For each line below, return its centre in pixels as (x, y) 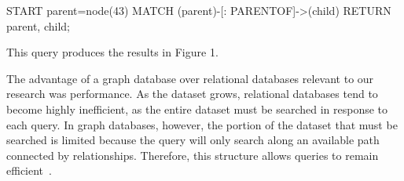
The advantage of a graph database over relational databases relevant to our (190, 78)
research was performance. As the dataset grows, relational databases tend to (192, 94)
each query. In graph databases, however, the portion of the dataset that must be (202, 124)
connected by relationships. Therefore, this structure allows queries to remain (193, 155)
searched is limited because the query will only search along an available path (193, 140)
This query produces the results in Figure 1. (112, 52)
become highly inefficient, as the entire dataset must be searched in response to (197, 109)
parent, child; (38, 25)
